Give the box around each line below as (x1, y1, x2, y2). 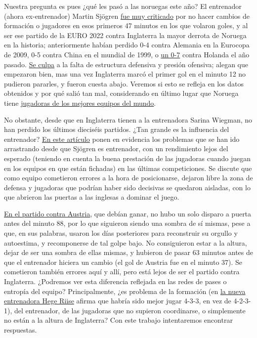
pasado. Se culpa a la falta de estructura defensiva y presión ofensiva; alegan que (4, 59, 249, 69)
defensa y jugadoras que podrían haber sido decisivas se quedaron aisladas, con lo (4, 182, 251, 192)
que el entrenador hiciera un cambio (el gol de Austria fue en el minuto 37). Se (4, 256, 243, 267)
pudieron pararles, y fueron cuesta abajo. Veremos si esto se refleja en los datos (4, 78, 244, 88)
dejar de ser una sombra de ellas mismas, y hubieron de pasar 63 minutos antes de (4, 247, 253, 257)
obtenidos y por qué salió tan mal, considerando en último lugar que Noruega (4, 88, 239, 98)
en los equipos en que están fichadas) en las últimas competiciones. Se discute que (4, 163, 252, 173)
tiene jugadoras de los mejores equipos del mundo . (4, 97, 156, 108)
